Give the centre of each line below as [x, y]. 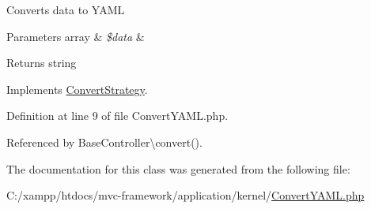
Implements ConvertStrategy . [77, 89]
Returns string [42, 63]
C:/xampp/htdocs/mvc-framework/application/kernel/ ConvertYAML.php [185, 195]
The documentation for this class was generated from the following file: [178, 168]
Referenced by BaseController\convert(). [104, 142]
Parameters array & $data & [76, 36]
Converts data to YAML [66, 9]
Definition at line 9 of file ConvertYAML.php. [117, 116]
